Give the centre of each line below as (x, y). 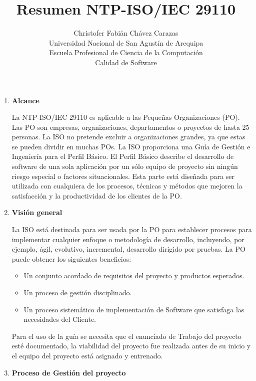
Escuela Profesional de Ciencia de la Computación (126, 52)
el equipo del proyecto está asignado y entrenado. (87, 355)
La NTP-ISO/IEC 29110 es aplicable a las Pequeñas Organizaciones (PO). (126, 117)
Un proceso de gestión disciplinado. (78, 292)
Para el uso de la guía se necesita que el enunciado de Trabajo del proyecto (126, 336)
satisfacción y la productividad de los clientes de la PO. (97, 195)
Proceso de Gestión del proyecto (69, 372)
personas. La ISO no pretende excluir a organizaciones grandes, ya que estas (128, 137)
